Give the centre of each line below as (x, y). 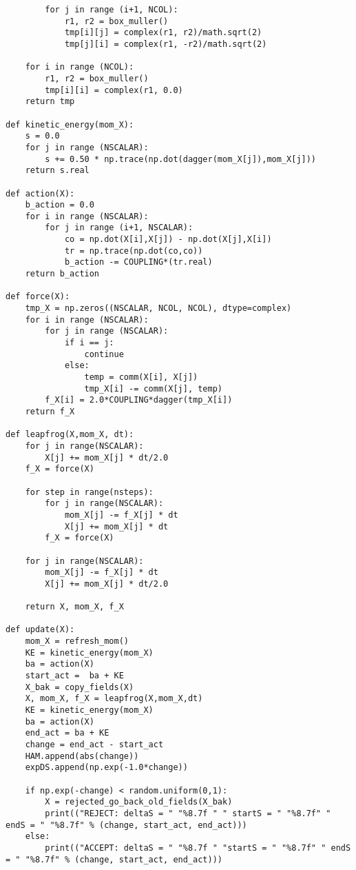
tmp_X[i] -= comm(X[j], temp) (153, 388)
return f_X (50, 411)
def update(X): (40, 630)
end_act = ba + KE (67, 733)
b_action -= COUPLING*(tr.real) (138, 262)
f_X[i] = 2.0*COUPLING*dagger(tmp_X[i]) (139, 400)
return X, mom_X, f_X (74, 607)
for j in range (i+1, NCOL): (112, 10)
